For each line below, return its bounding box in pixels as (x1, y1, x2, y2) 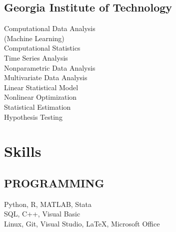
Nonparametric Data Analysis (4, 62, 95, 73)
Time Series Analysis (4, 52, 68, 63)
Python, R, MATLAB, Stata (4, 198, 92, 209)
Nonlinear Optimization (4, 92, 77, 102)
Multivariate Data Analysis (4, 72, 87, 83)
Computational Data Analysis (4, 23, 95, 34)
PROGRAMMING (4, 175, 104, 190)
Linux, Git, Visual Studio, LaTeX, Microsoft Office (4, 218, 160, 228)
